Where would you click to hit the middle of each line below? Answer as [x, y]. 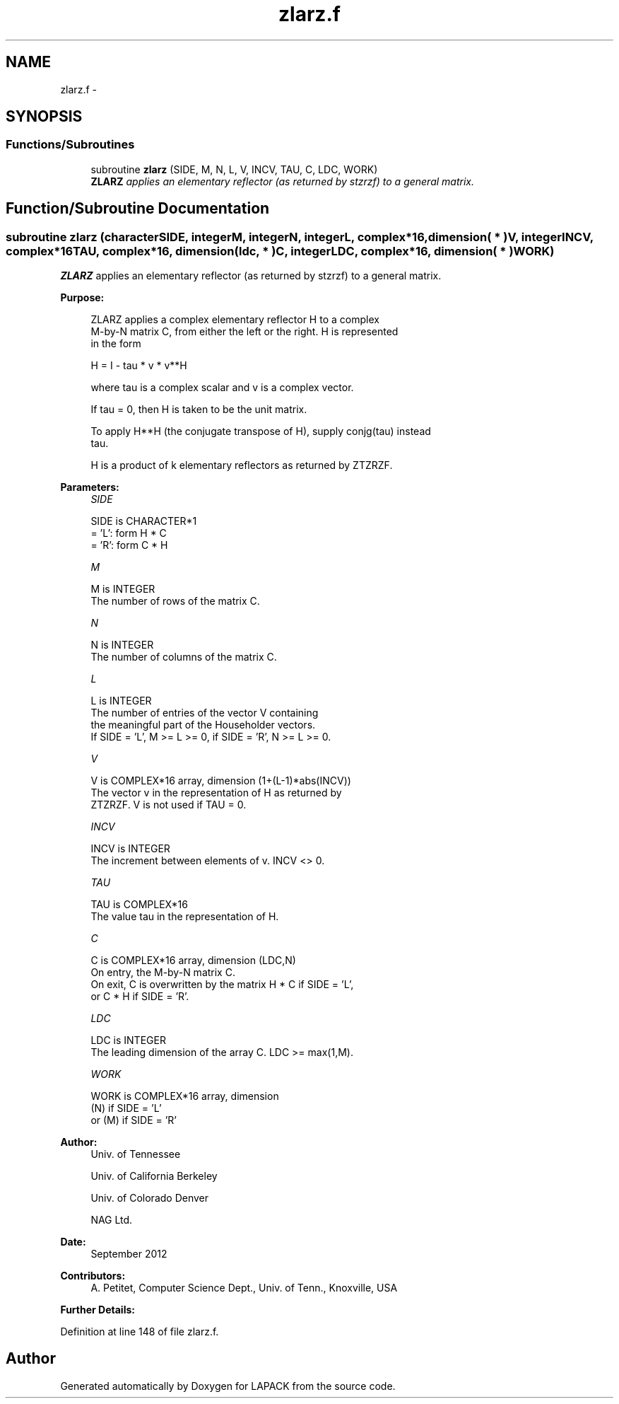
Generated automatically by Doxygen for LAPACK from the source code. [228, 1386]
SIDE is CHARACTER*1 [144, 521]
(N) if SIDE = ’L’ [126, 1108]
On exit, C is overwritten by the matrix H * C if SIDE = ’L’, [222, 985]
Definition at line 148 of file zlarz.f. [140, 1332]
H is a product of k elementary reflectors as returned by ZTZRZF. [242, 465]
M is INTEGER [123, 589]
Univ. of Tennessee [136, 1154]
